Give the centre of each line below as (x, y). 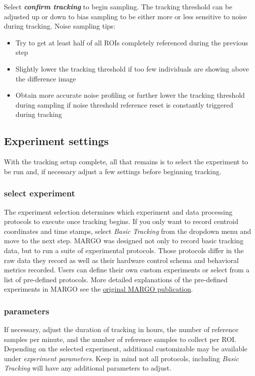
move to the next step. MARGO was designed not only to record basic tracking (124, 241)
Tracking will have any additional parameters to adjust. (88, 368)
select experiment (40, 193)
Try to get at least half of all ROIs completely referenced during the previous (132, 42)
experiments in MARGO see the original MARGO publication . (98, 289)
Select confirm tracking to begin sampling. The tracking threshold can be (118, 6)
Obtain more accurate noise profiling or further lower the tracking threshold (130, 95)
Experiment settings (56, 141)
